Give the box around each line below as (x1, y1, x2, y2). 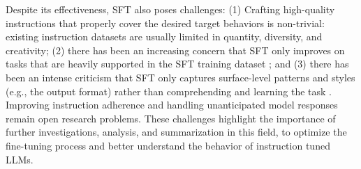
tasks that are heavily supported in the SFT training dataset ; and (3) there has (6, 56, 349, 71)
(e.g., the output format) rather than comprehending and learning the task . (6, 83, 332, 98)
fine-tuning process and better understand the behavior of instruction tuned (6, 138, 330, 152)
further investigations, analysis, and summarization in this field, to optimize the (6, 124, 347, 139)
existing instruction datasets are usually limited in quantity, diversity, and (6, 29, 323, 44)
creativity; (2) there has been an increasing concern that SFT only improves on (6, 42, 345, 57)
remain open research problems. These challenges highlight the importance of (6, 111, 336, 125)
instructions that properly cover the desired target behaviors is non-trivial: (6, 15, 325, 30)
